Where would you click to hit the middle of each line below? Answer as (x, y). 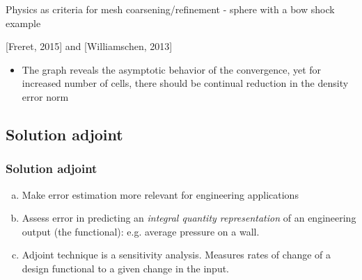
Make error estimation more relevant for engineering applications (160, 194)
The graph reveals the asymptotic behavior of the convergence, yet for (172, 69)
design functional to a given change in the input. (126, 268)
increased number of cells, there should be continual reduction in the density (185, 83)
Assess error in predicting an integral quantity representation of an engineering (189, 218)
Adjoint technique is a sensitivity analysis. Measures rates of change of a (176, 255)
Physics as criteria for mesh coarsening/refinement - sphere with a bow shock (170, 9)
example (23, 23)
